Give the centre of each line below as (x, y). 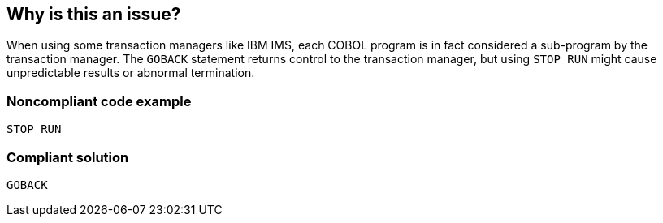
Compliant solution (68, 157)
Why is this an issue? (94, 14)
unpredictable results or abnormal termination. (131, 73)
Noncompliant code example (99, 101)
